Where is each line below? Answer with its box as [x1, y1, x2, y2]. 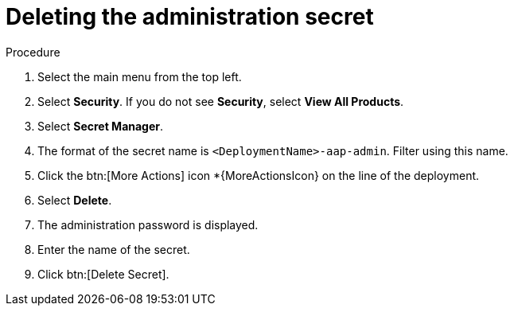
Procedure [6, 45, 60, 59]
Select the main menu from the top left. [37, 69, 242, 84]
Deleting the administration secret [6, 3, 374, 30]
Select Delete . [37, 193, 112, 207]
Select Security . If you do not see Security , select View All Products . [37, 94, 404, 108]
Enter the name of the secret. [37, 242, 190, 256]
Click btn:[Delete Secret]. [37, 267, 169, 281]
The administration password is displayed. [37, 217, 259, 232]
